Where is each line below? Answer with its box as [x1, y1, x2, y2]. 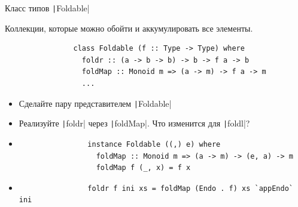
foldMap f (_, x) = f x [96, 163, 191, 172]
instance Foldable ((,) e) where [87, 140, 221, 149]
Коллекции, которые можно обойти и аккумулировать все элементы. [5, 21, 253, 34]
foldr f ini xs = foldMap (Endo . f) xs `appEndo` [87, 184, 293, 193]
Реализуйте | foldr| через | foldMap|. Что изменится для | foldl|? [19, 117, 250, 129]
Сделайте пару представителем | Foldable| [19, 97, 172, 109]
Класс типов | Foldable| [5, 2, 90, 14]
